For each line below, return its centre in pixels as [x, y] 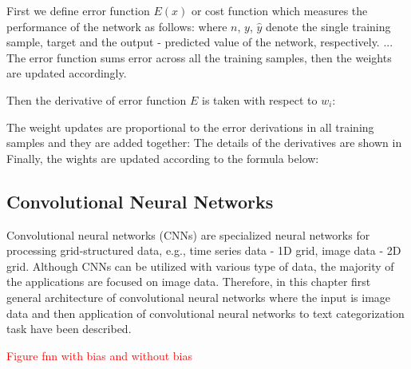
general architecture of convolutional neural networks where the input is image [199, 297]
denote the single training [328, 26]
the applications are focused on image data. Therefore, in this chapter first [189, 282]
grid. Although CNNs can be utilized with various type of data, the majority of [200, 266]
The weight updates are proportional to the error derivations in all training [190, 127]
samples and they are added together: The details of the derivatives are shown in [204, 143]
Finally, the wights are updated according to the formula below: [163, 158]
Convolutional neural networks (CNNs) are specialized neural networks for [188, 234]
